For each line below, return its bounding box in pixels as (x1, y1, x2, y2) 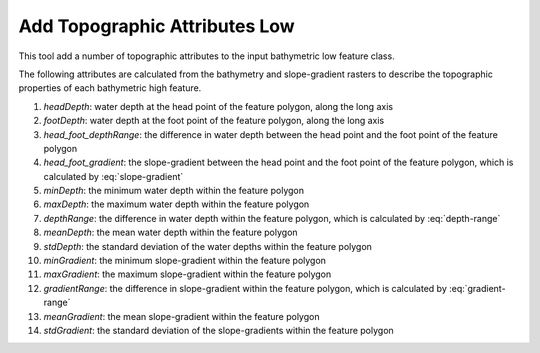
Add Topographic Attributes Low (18, 15, 295, 37)
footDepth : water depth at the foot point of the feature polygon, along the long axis (43, 115, 385, 127)
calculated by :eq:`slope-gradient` (43, 170, 184, 182)
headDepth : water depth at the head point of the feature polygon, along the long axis (43, 100, 394, 112)
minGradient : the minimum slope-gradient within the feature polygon (43, 255, 327, 267)
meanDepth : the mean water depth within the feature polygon (43, 226, 299, 239)
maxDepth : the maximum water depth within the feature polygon (43, 198, 310, 210)
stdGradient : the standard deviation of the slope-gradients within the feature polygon (43, 324, 394, 336)
